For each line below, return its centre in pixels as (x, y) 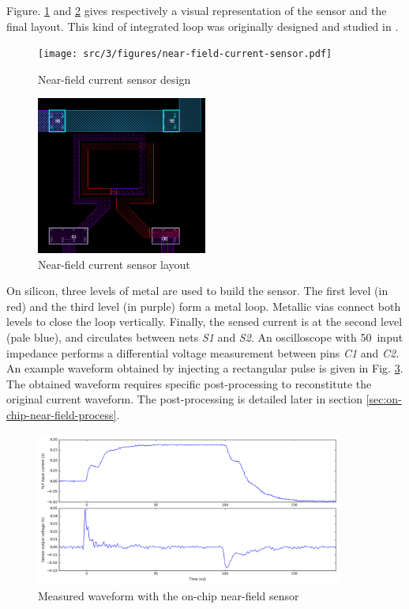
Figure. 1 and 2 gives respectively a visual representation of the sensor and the (197, 10)
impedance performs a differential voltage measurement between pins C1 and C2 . (203, 352)
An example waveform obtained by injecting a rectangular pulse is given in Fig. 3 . (205, 368)
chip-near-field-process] (62, 415)
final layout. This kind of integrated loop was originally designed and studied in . (203, 26)
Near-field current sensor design (114, 79)
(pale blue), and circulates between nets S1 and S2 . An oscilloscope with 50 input (205, 337)
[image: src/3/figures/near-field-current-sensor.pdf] (185, 54)
